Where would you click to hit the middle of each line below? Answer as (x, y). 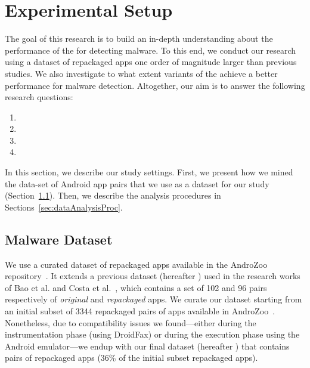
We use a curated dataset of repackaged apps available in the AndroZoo (136, 264)
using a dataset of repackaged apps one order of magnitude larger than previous (151, 62)
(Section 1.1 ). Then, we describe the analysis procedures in (113, 195)
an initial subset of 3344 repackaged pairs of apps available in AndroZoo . (140, 311)
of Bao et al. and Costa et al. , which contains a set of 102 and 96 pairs (136, 287)
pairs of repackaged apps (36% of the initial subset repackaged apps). (131, 358)
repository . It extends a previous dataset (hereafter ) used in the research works (153, 276)
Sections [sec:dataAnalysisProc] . (64, 207)
